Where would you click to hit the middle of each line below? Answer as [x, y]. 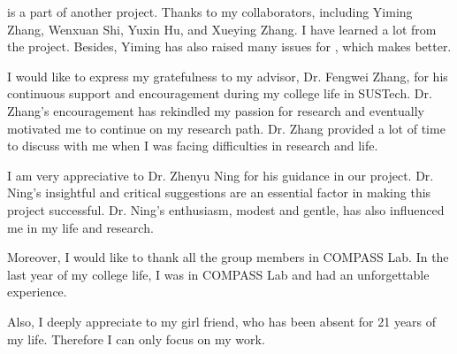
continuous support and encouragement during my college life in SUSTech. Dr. [220, 93]
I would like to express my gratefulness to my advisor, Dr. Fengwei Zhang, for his [228, 76]
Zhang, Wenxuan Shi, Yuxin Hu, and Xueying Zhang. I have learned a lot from [222, 29]
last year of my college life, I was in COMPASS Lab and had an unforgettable [218, 274]
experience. [37, 292]
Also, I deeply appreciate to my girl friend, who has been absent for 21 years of [222, 321]
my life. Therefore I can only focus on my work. [136, 339]
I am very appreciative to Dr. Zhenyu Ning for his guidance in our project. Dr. [221, 175]
